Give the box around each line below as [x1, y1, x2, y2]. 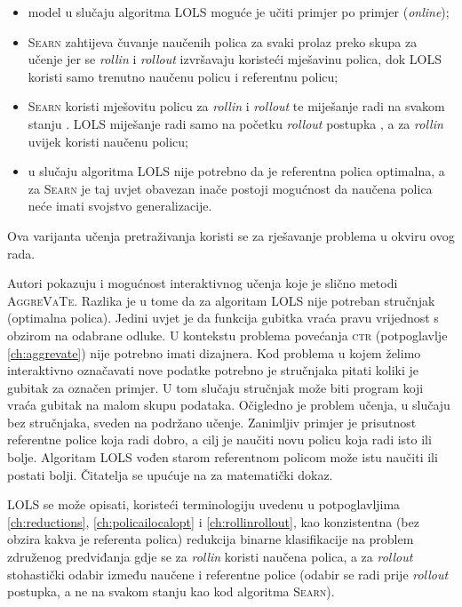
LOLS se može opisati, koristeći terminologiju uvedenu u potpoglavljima [7, 495, 401, 514]
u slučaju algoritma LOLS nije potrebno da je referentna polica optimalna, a [28, 162, 445, 180]
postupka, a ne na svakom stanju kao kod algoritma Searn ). [7, 582, 335, 601]
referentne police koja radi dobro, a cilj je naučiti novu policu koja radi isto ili [7, 430, 432, 449]
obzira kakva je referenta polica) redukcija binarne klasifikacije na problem [7, 530, 414, 548]
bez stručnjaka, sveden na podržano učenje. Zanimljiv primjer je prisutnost [7, 412, 417, 431]
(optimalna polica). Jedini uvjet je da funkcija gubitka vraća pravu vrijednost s [7, 308, 439, 327]
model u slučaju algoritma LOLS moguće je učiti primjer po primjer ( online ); [28, 3, 450, 20]
